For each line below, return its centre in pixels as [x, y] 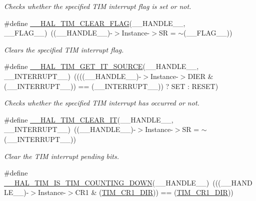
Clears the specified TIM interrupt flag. [64, 49]
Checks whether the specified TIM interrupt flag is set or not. [98, 6]
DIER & [200, 76]
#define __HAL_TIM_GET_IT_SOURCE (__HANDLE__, [101, 66]
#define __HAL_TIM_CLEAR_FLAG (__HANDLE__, [95, 23]
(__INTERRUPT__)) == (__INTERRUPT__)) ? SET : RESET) [111, 86]
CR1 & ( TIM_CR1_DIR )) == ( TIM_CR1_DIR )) [154, 192]
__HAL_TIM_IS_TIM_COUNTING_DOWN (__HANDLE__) [107, 182]
